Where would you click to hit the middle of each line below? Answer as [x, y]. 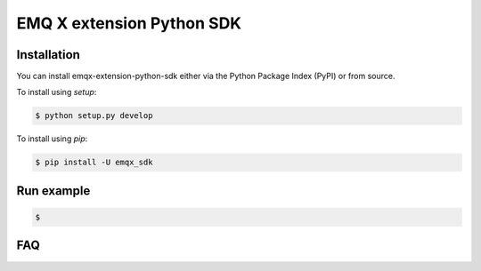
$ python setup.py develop [94, 116]
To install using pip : [52, 139]
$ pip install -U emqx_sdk [94, 163]
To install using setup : [57, 92]
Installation [48, 55]
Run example [53, 191]
